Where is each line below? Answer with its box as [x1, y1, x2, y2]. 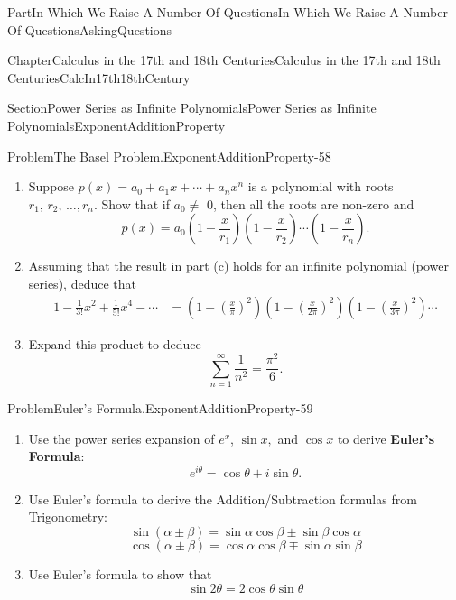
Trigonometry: [28, 507, 108, 526]
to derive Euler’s [337, 429, 435, 448]
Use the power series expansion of [28, 429, 215, 448]
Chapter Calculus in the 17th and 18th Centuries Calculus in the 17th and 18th [7, 51, 441, 69]
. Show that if [93, 194, 170, 213]
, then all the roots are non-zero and [213, 194, 414, 213]
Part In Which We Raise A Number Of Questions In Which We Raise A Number [7, 3, 448, 21]
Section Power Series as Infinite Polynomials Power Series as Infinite [7, 98, 377, 117]
